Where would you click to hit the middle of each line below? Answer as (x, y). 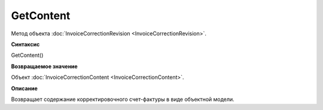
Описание (25, 88)
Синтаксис (25, 44)
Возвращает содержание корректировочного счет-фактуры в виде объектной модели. (123, 99)
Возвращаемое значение (44, 66)
